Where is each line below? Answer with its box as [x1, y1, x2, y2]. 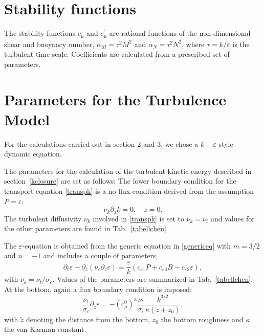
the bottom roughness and [161, 313, 244, 324]
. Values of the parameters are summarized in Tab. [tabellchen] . [52, 274, 253, 284]
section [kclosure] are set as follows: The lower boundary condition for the [4, 175, 236, 186]
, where [181, 38, 205, 49]
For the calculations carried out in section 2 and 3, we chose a [4, 138, 199, 149]
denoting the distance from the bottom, [26, 313, 150, 324]
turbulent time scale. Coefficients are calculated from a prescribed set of [4, 49, 230, 59]
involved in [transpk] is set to [93, 213, 184, 223]
